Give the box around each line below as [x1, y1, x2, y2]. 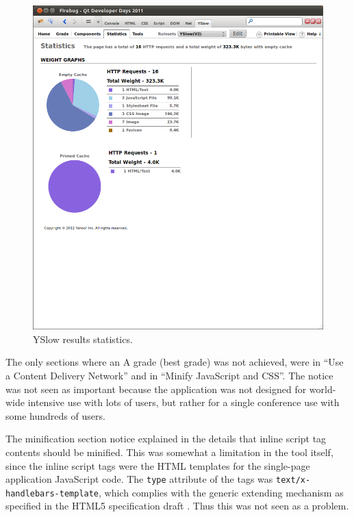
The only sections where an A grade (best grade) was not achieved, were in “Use [5, 355, 344, 369]
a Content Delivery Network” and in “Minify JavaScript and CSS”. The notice [5, 368, 333, 382]
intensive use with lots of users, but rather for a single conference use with [27, 395, 340, 409]
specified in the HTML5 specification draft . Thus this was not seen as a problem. [5, 499, 349, 513]
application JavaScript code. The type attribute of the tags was [5, 472, 273, 486]
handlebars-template [5, 488, 99, 499]
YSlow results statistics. [33, 331, 133, 346]
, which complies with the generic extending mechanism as [99, 485, 344, 499]
